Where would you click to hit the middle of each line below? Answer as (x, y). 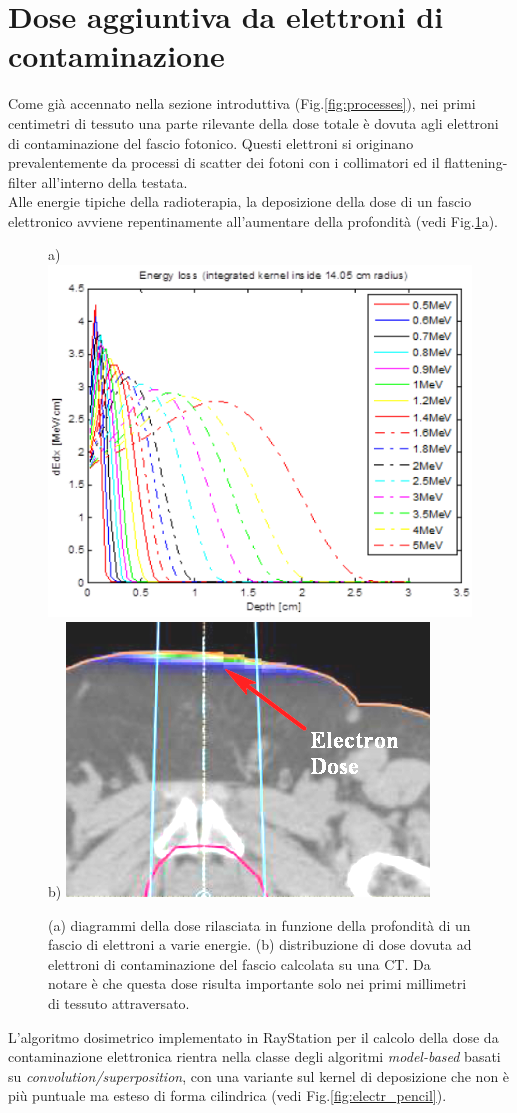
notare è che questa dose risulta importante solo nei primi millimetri (257, 983)
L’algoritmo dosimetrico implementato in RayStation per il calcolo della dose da (253, 1036)
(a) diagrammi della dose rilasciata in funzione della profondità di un (259, 924)
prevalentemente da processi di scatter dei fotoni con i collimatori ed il (224, 162)
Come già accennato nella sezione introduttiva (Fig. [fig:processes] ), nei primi (242, 103)
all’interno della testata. (114, 181)
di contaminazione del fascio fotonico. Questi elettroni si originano (211, 142)
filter (22, 181)
